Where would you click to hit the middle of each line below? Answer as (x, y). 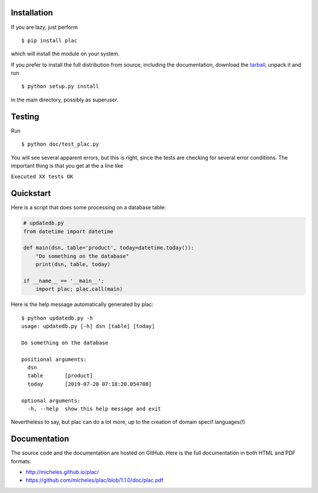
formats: (21, 461)
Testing (25, 116)
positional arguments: (54, 359)
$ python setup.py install (60, 86)
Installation (32, 13)
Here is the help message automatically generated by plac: (82, 304)
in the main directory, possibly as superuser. (65, 100)
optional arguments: (51, 400)
